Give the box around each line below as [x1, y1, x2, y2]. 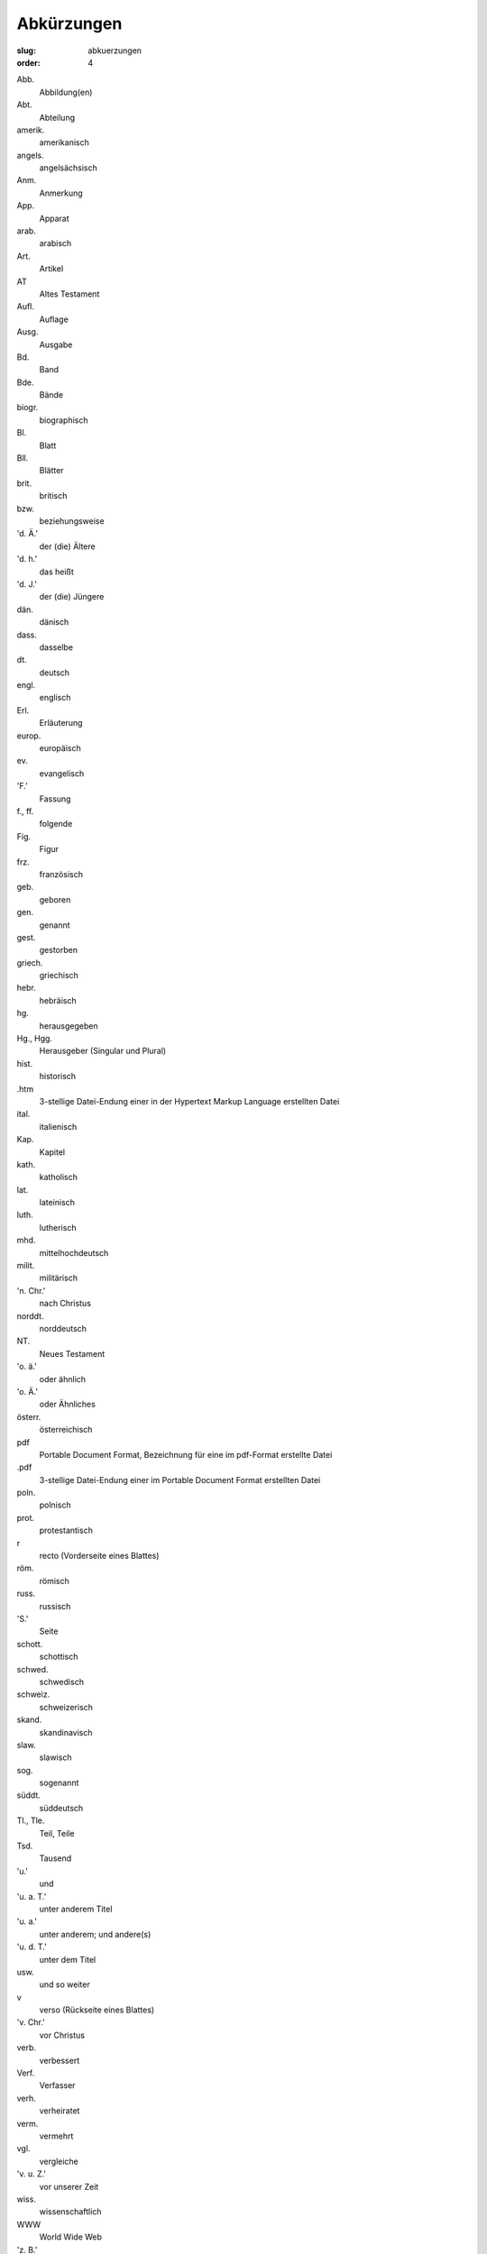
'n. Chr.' [16, 1285, 46, 1296]
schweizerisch [39, 1701, 94, 1712]
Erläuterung [39, 718, 83, 728]
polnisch [39, 1499, 71, 1510]
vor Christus [39, 2030, 86, 2040]
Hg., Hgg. [16, 1033, 53, 1044]
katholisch [39, 1172, 78, 1183]
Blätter [39, 465, 64, 476]
